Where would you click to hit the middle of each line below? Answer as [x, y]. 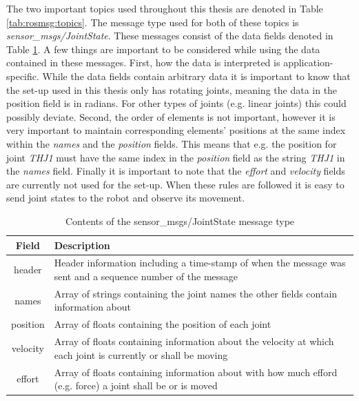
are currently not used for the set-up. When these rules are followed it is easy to [175, 184]
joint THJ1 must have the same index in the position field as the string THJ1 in [176, 157]
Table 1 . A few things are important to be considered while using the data [163, 49]
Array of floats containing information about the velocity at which [194, 341]
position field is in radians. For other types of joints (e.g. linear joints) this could [176, 103]
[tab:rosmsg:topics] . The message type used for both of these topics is [153, 22]
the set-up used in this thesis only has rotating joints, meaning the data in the [172, 89]
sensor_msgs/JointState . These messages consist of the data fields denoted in [170, 36]
